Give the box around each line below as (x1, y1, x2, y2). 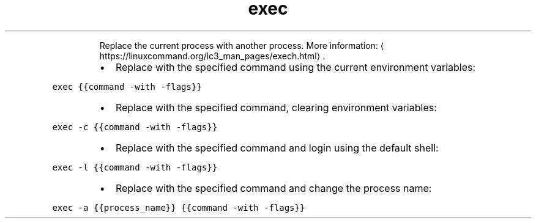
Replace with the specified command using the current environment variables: (115, 60, 476, 73)
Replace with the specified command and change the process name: (115, 181, 432, 194)
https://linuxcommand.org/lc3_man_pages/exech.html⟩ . (99, 50, 326, 61)
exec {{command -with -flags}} (52, 81, 202, 92)
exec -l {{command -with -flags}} (52, 162, 218, 172)
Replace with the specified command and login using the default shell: (115, 141, 439, 154)
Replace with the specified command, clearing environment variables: (115, 101, 437, 114)
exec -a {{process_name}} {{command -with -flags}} (52, 202, 305, 213)
